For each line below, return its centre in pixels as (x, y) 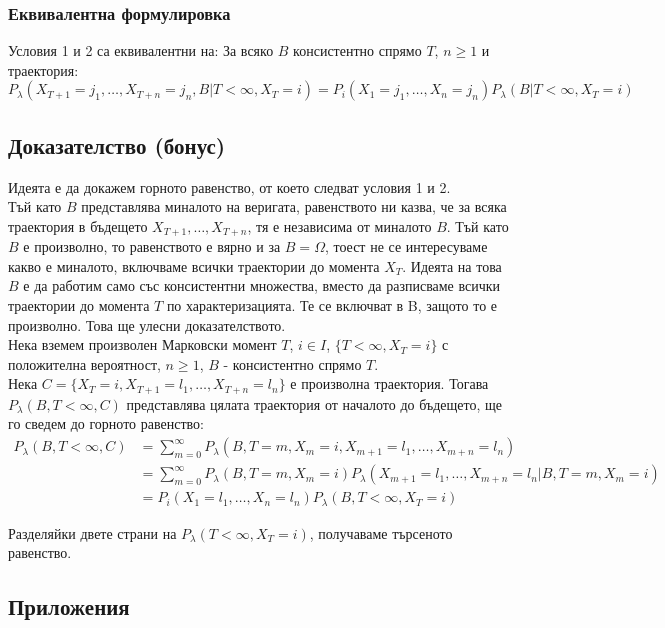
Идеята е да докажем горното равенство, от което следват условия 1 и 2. (229, 186)
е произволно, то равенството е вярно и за (152, 246)
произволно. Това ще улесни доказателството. (147, 324)
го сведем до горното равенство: (106, 423)
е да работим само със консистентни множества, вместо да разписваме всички (262, 285)
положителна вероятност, (84, 363)
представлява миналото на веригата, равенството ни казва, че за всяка (294, 206)
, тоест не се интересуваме (406, 246)
